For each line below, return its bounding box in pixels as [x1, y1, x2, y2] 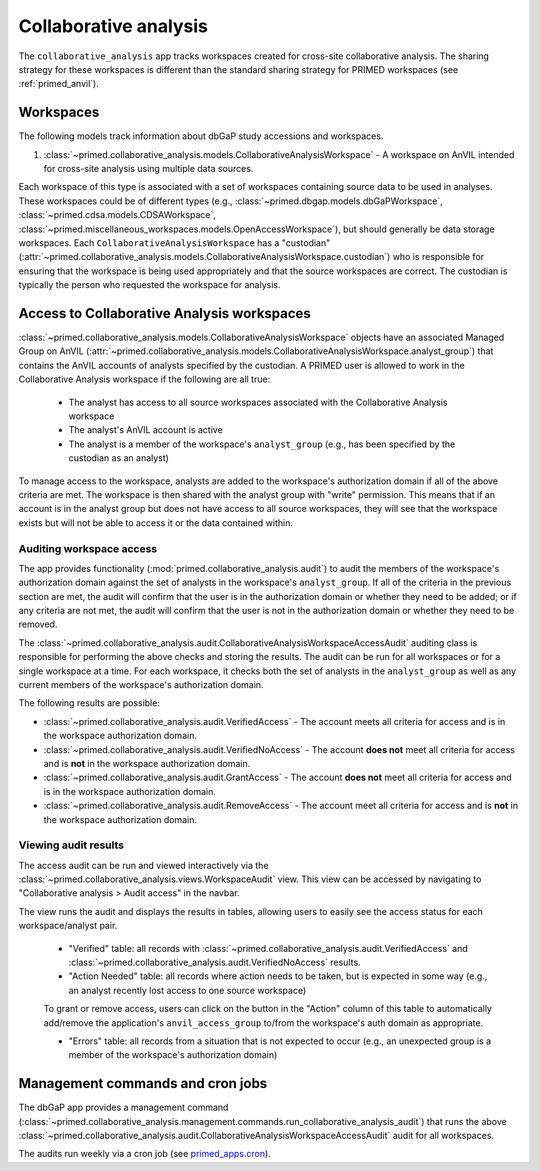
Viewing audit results [18, 838, 125, 852]
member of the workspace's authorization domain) [68, 1049, 278, 1061]
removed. [18, 618, 58, 630]
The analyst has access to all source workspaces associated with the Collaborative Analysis [68, 396, 448, 408]
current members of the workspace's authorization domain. [18, 679, 264, 690]
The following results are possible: [18, 697, 160, 709]
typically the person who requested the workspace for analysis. [18, 279, 281, 291]
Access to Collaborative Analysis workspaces [18, 305, 312, 322]
